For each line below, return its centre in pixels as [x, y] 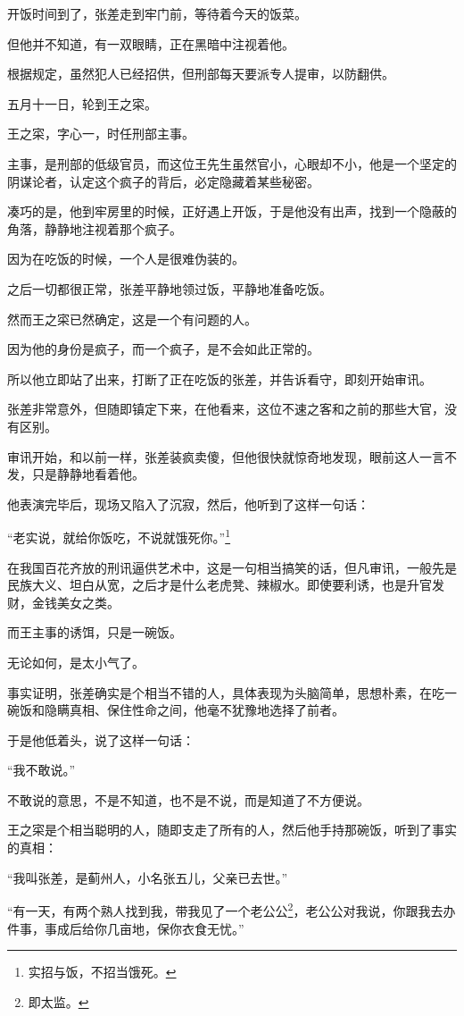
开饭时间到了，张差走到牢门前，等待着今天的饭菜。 [157, 13]
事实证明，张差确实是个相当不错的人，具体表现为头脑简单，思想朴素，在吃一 [232, 692]
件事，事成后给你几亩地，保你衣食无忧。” [126, 928]
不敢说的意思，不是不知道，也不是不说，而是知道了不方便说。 [188, 799]
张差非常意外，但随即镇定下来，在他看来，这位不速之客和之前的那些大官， [226, 409]
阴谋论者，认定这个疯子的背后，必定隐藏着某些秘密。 [163, 181]
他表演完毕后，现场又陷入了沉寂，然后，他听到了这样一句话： [188, 504]
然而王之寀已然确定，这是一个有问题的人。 [132, 319]
